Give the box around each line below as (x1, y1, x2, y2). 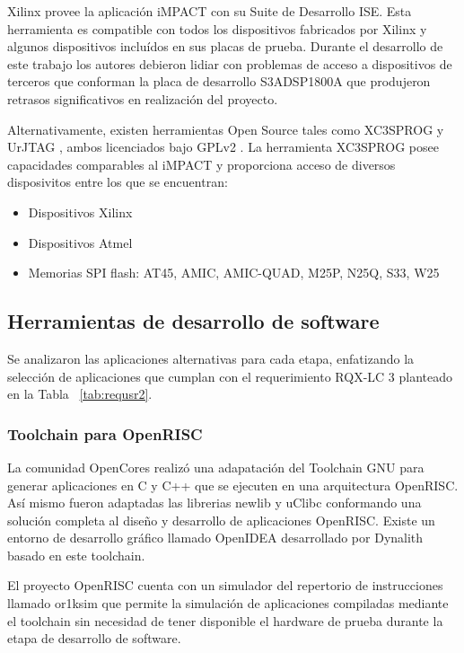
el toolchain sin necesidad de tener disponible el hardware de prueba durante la (7, 611, 443, 630)
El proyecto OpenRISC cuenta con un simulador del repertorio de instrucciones (7, 576, 443, 595)
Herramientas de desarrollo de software (7, 307, 380, 335)
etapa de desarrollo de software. (7, 629, 181, 648)
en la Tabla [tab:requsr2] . (7, 384, 153, 403)
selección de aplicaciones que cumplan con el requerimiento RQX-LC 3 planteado (7, 366, 453, 385)
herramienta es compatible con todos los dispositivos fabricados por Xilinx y (7, 19, 427, 38)
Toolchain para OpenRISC (7, 422, 203, 445)
